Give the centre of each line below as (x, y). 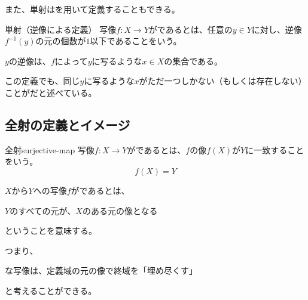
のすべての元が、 (43, 210)
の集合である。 (193, 61)
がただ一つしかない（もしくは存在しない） (221, 81)
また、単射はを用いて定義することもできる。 (92, 9)
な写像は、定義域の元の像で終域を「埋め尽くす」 (101, 270)
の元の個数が (61, 41)
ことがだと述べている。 (51, 92)
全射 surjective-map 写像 (50, 149)
